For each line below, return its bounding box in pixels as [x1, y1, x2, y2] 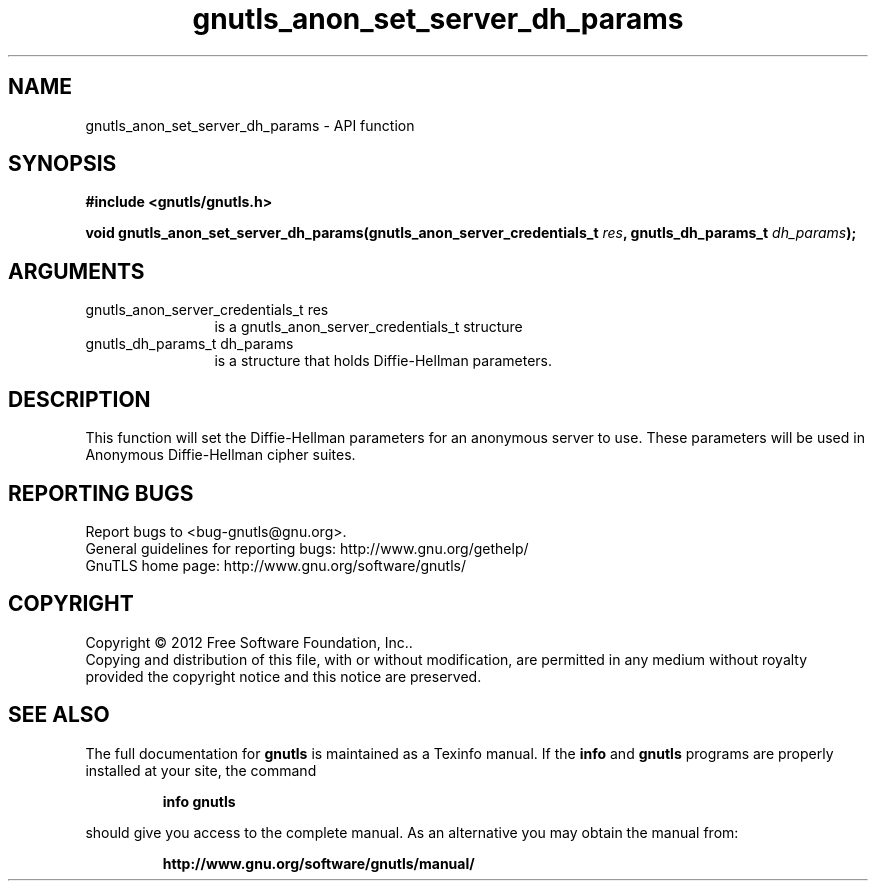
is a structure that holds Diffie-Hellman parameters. [214, 352, 553, 370]
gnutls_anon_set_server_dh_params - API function [85, 116, 415, 134]
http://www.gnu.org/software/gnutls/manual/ [162, 854, 475, 872]
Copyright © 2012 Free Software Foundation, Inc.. [85, 633, 413, 651]
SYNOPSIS [8, 151, 117, 177]
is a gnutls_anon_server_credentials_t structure [214, 318, 523, 336]
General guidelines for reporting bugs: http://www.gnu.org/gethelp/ [85, 539, 529, 557]
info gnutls [162, 792, 236, 810]
